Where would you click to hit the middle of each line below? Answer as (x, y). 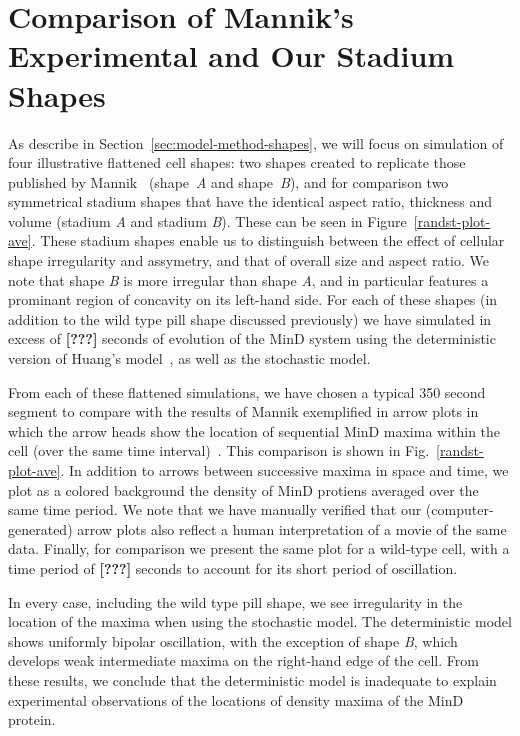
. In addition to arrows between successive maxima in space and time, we (284, 470)
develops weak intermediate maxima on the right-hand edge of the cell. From (243, 660)
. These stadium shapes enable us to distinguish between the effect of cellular (268, 240)
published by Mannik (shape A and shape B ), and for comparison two (228, 181)
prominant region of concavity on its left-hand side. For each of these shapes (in (253, 299)
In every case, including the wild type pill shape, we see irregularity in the (235, 601)
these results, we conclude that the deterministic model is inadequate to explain (252, 679)
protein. (32, 719)
